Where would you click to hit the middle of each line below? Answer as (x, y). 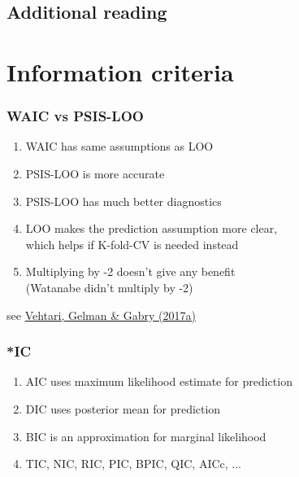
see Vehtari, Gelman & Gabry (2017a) (101, 315)
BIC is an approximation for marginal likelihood (146, 436)
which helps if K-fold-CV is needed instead (132, 244)
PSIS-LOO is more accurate (95, 173)
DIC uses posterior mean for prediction (123, 408)
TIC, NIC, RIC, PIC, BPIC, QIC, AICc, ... (133, 464)
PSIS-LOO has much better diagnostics (123, 201)
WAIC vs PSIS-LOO (75, 116)
